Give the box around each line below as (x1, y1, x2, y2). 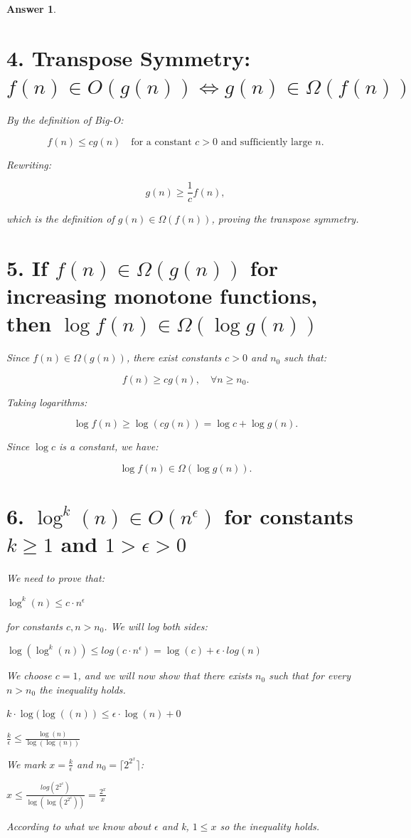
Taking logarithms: (6, 394, 87, 409)
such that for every (269, 668, 351, 683)
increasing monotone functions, (6, 281, 318, 310)
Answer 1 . (6, 1, 56, 16)
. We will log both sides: (104, 618, 208, 633)
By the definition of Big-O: (6, 112, 124, 127)
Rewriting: (6, 157, 51, 171)
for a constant (131, 137, 192, 147)
